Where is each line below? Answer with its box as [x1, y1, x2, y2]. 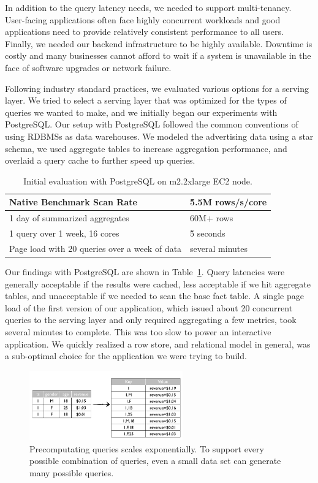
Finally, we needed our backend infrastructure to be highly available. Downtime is [5, 37, 312, 50]
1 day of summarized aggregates [9, 211, 129, 224]
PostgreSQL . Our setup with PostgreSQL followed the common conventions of [5, 118, 298, 131]
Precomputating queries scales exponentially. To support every [29, 442, 264, 455]
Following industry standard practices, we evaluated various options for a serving [5, 82, 309, 94]
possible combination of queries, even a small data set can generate [29, 454, 281, 467]
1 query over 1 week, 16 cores [9, 227, 119, 239]
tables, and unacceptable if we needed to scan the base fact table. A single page [5, 289, 304, 302]
